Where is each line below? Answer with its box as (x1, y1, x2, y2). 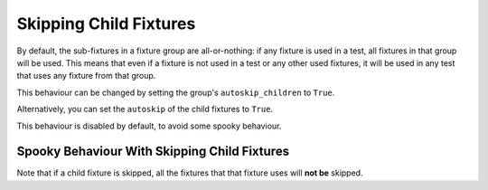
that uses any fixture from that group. (16, 71, 156, 81)
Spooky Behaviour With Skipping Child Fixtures (16, 144, 289, 159)
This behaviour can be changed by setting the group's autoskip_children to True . (16, 87, 335, 98)
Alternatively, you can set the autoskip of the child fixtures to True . (16, 104, 274, 115)
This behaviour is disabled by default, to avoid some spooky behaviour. (16, 120, 282, 131)
